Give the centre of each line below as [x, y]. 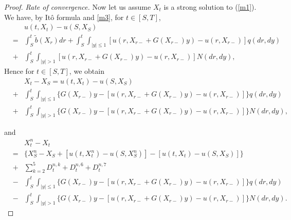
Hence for [19, 71]
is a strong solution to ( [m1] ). [210, 7]
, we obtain [87, 71]
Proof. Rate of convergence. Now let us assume [78, 7]
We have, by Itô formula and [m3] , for [64, 17]
